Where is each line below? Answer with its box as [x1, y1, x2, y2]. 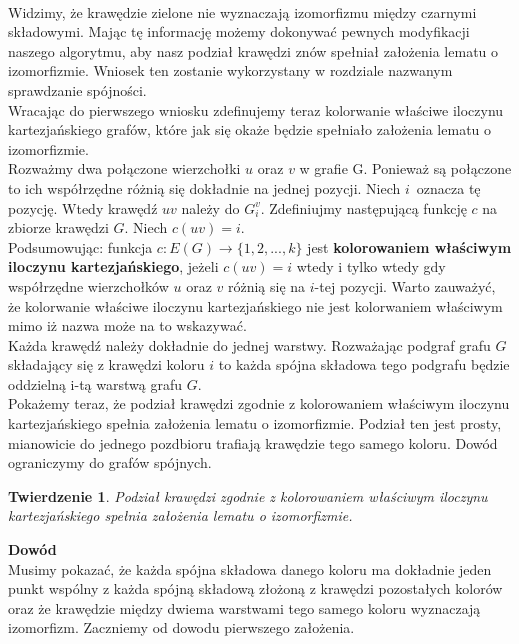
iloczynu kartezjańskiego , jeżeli [8, 256, 219, 277]
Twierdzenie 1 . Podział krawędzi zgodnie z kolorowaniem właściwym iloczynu [8, 485, 488, 506]
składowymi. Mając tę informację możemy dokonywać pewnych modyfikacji [8, 21, 470, 42]
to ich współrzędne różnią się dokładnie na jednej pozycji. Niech [8, 177, 401, 198]
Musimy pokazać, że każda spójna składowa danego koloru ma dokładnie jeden [8, 558, 492, 579]
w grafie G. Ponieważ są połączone [299, 158, 512, 179]
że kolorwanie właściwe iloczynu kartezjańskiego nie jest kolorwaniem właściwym [8, 295, 503, 316]
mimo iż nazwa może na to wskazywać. [8, 315, 247, 336]
